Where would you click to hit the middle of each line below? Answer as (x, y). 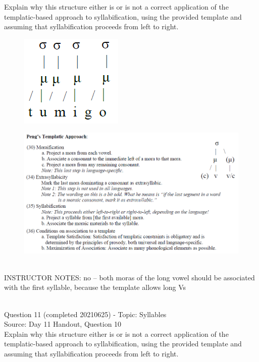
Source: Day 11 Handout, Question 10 (63, 324)
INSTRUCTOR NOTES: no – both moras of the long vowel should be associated (129, 277)
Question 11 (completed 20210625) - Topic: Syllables (85, 314)
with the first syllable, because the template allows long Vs (95, 287)
